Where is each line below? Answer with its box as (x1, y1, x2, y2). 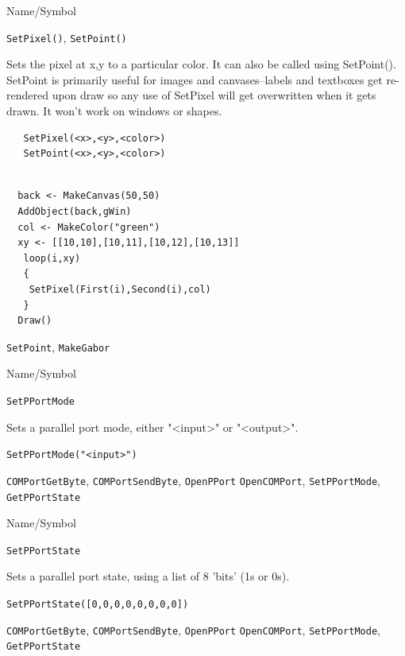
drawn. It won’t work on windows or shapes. (6, 103, 222, 119)
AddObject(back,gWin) (17, 206, 132, 217)
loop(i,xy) (23, 252, 81, 264)
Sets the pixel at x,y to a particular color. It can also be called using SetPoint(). (6, 56, 396, 72)
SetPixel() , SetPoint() (6, 29, 127, 45)
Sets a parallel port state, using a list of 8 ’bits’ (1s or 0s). (6, 568, 290, 584)
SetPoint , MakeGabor (6, 338, 110, 355)
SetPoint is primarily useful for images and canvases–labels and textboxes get (6, 71, 383, 87)
